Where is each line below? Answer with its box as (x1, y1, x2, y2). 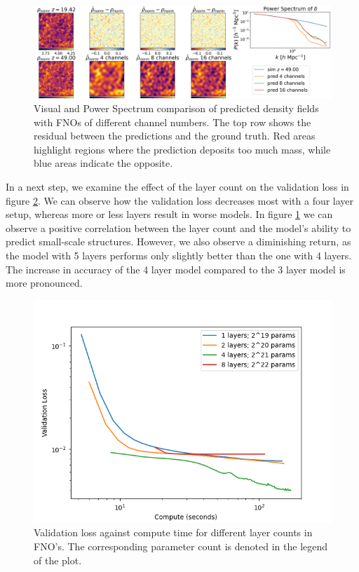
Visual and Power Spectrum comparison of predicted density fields (34, 101, 319, 116)
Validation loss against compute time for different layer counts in (34, 525, 313, 540)
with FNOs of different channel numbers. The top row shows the (34, 114, 311, 129)
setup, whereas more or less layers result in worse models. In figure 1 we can (6, 207, 333, 222)
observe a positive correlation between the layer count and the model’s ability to (6, 220, 351, 235)
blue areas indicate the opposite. (34, 156, 173, 170)
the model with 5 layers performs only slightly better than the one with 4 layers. (6, 248, 352, 263)
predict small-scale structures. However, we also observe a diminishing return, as (6, 234, 351, 249)
